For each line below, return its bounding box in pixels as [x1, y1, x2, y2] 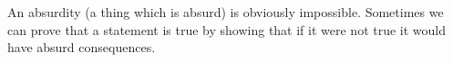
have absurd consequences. [7, 38, 156, 57]
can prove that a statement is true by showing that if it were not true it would [7, 20, 447, 39]
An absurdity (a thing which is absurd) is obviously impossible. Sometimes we [7, 3, 444, 21]
